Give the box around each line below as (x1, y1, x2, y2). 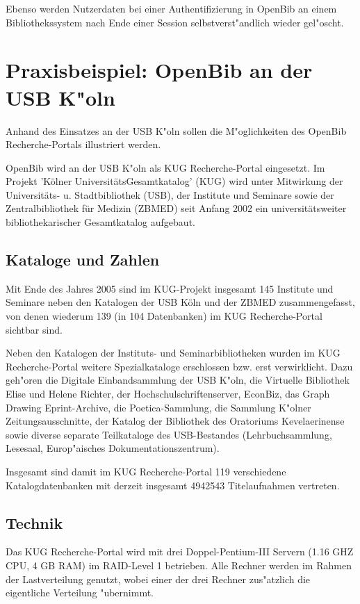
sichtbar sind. (6, 322, 63, 336)
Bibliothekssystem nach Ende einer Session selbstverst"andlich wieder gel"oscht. (6, 15, 344, 29)
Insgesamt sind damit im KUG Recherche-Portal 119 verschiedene (6, 464, 286, 478)
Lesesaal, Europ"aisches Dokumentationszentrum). (6, 441, 220, 455)
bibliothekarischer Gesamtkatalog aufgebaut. (6, 215, 195, 229)
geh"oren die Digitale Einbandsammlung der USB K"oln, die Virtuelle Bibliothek (6, 373, 350, 387)
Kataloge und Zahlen (6, 249, 160, 270)
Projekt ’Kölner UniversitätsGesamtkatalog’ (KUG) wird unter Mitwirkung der (6, 174, 343, 188)
